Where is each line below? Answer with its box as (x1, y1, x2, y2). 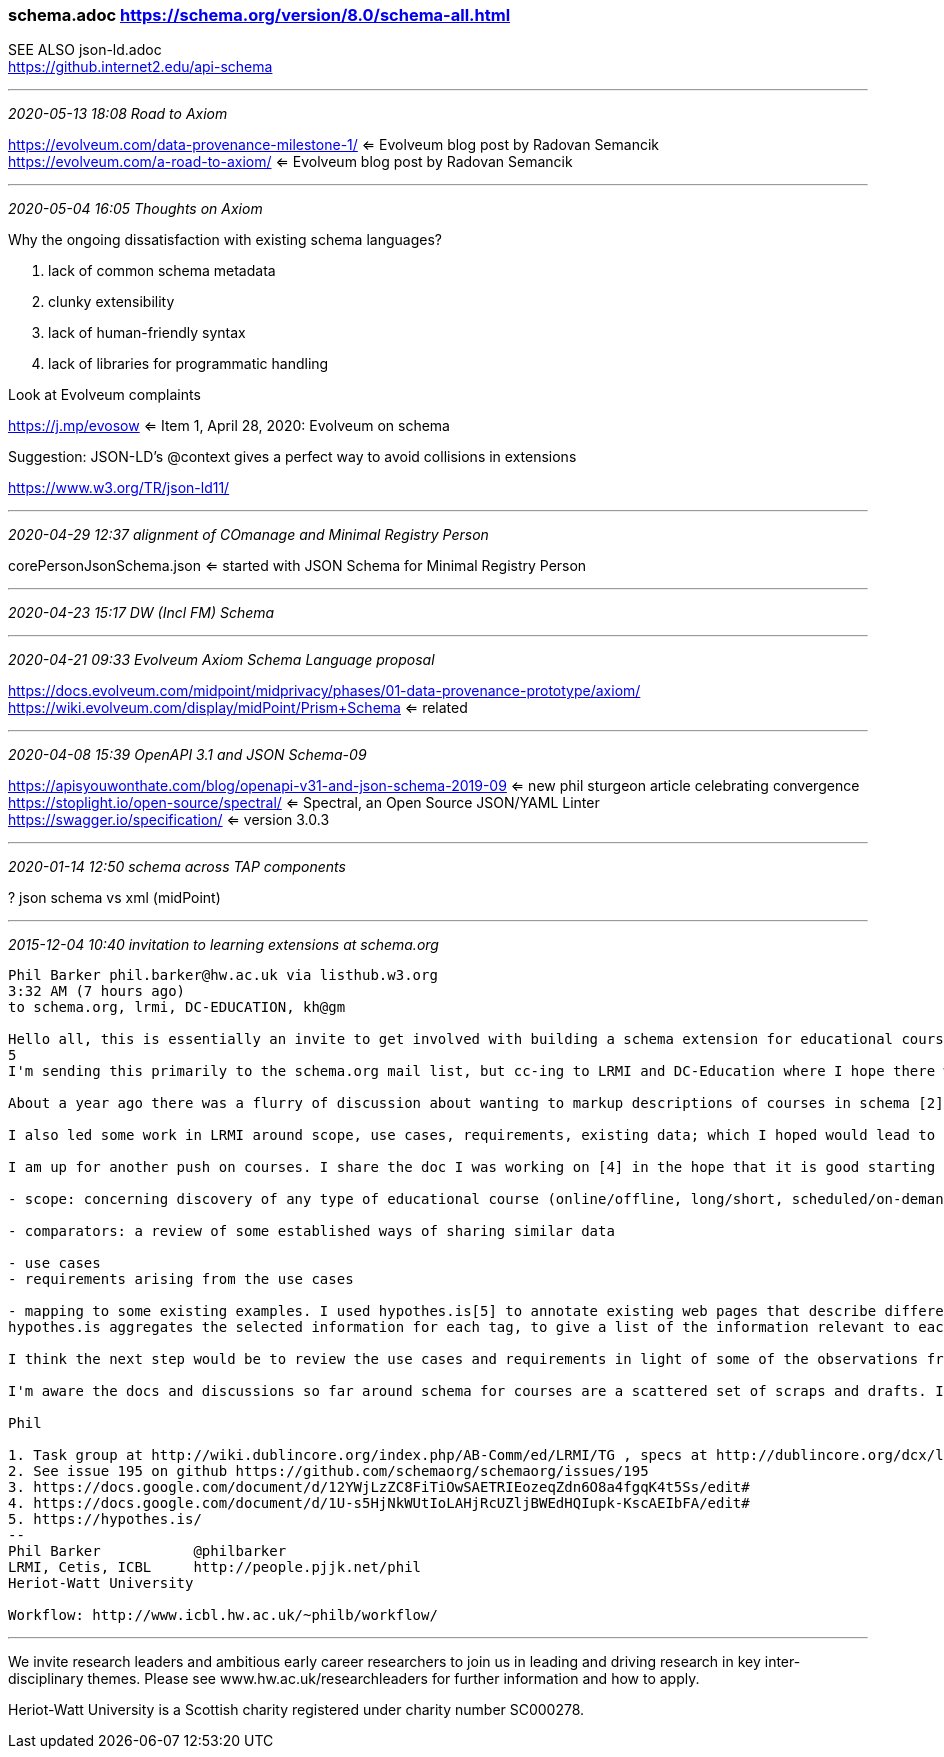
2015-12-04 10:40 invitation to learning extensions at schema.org (8, 936, 439, 954)
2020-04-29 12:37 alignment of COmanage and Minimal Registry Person (8, 526, 489, 544)
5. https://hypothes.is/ (8, 1511, 202, 1528)
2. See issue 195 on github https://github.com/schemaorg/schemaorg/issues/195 (8, 1463, 649, 1480)
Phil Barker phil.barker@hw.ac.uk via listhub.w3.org (8, 967, 438, 984)
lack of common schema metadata (48, 262, 276, 280)
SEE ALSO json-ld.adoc (8, 41, 162, 59)
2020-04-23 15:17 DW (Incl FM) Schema (8, 604, 275, 622)
